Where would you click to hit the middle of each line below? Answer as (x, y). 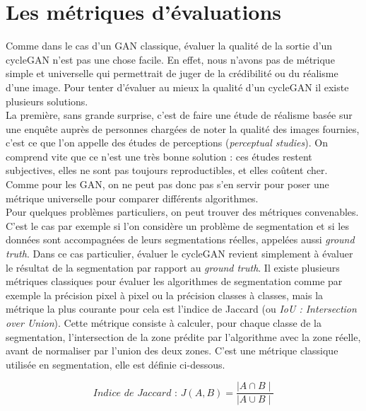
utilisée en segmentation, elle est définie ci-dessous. (116, 364)
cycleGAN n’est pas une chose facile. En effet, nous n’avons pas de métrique (170, 59)
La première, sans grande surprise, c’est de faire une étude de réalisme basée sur (179, 115)
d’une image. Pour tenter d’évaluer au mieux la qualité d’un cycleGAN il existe (177, 87)
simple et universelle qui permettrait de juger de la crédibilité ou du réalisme (172, 73)
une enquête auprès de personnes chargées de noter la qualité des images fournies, (183, 128)
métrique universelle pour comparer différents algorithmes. (132, 198)
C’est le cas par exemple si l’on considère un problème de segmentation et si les (177, 225)
